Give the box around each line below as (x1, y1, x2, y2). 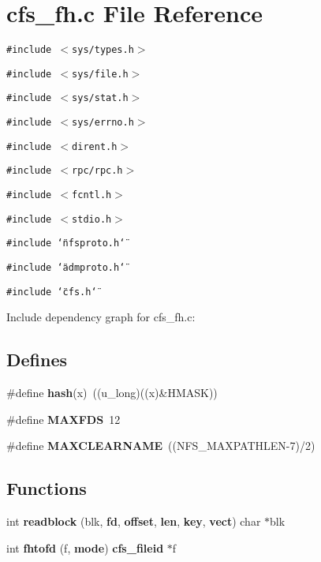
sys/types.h (72, 44, 134, 56)
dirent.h (72, 140, 118, 152)
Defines (6, 347, 68, 372)
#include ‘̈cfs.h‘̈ (6, 286, 97, 298)
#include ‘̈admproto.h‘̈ (6, 262, 125, 274)
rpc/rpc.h (72, 165, 123, 177)
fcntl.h (72, 189, 112, 201)
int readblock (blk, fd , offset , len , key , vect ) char (6, 513, 261, 530)
